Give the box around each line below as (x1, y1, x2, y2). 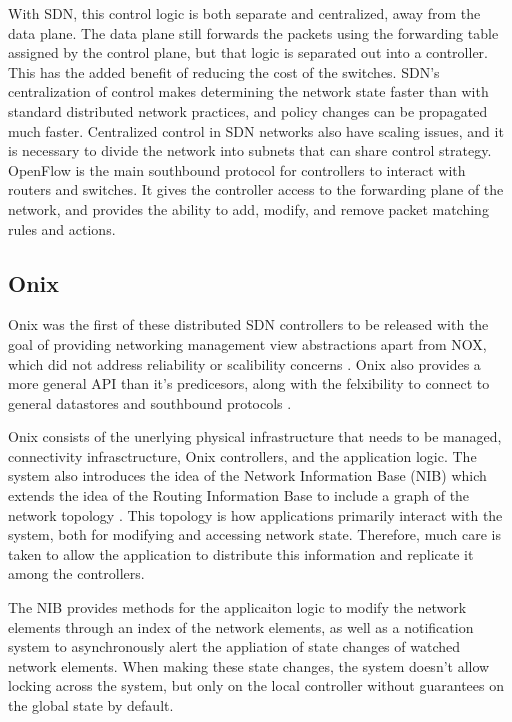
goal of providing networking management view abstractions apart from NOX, (8, 333, 487, 354)
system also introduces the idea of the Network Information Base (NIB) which (8, 465, 487, 486)
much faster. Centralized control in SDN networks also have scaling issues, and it (8, 120, 504, 141)
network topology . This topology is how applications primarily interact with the (8, 504, 503, 525)
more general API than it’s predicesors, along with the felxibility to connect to (8, 373, 490, 394)
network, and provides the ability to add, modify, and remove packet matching (8, 198, 489, 219)
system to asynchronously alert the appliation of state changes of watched (8, 636, 461, 657)
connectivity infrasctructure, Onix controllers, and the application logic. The (8, 445, 477, 466)
